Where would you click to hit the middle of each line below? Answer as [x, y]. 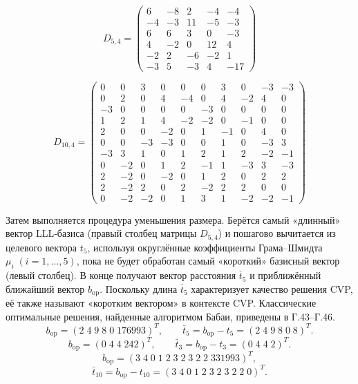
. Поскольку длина [139, 288]
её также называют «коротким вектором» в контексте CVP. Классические [161, 303]
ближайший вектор [45, 288]
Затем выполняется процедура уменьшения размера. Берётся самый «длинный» [173, 219]
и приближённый [285, 275]
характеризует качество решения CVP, [272, 288]
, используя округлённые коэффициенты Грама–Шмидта [205, 247]
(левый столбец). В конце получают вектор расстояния [121, 275]
